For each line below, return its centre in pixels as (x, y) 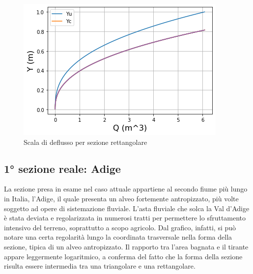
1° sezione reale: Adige (62, 168)
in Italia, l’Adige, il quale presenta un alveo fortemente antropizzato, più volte (121, 198)
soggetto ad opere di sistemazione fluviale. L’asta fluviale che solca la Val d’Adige (127, 208)
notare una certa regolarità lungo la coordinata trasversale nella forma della (118, 237)
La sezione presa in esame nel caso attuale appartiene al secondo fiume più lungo (126, 189)
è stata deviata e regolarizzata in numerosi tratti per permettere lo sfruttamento (125, 218)
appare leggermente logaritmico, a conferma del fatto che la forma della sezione (123, 256)
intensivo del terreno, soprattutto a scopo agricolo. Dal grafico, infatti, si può (120, 227)
